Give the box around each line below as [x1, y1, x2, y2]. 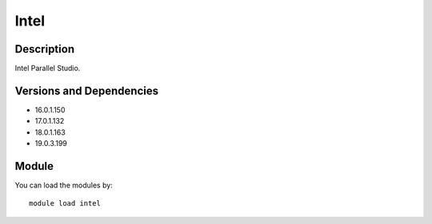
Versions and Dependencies [14, 84, 159, 97]
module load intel [29, 199, 102, 208]
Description [14, 42, 75, 56]
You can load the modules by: [14, 180, 114, 191]
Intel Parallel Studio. [14, 64, 81, 73]
